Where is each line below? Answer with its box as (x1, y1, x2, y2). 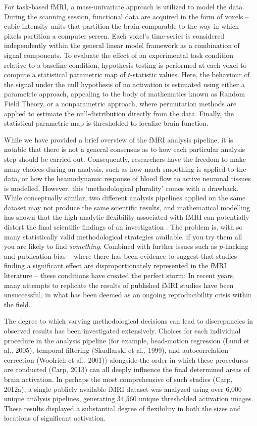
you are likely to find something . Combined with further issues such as (4, 241, 217, 251)
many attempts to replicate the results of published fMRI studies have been (4, 280, 234, 290)
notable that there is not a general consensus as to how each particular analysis (4, 144, 245, 154)
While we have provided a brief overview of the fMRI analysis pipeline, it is (4, 134, 233, 144)
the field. (4, 299, 31, 309)
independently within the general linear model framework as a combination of (4, 40, 240, 50)
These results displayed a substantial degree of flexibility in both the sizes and (4, 403, 241, 413)
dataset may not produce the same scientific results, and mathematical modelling (4, 202, 251, 212)
